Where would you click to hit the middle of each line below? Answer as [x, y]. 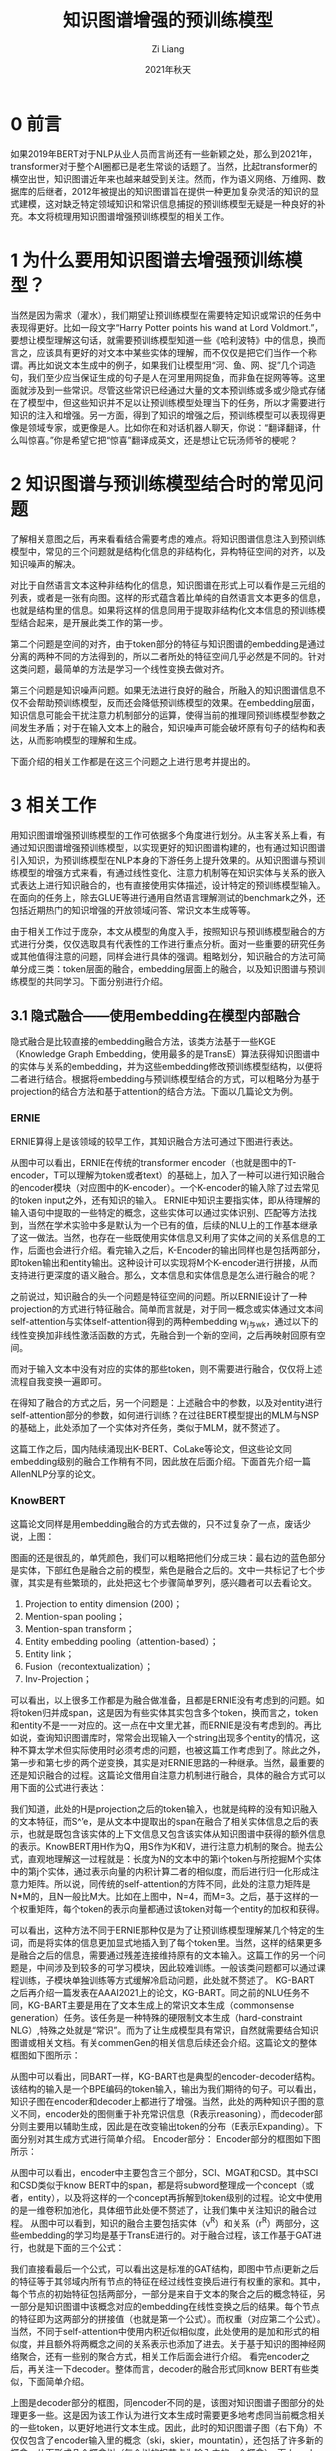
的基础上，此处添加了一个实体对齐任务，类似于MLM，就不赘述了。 [148, 1428]
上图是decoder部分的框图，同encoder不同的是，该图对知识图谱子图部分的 [163, 2403]
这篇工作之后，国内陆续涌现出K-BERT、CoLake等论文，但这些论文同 [151, 1449]
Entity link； [49, 1653]
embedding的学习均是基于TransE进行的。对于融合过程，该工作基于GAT [165, 2235]
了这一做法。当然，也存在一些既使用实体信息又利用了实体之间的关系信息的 [163, 1237]
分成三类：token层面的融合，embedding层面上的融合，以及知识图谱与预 [167, 968]
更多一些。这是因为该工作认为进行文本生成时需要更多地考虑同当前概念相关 [172, 2415]
